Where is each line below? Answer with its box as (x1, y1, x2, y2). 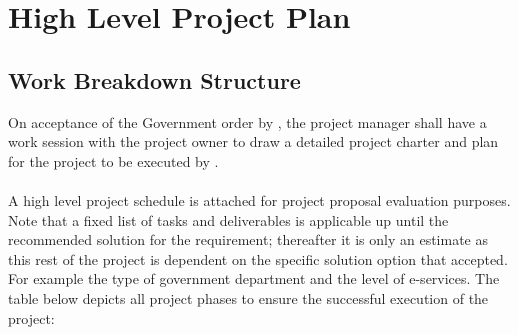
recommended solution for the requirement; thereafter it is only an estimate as (8, 229, 489, 250)
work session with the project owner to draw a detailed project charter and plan (8, 131, 499, 152)
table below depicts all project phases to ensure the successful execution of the (8, 287, 489, 308)
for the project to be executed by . (8, 150, 219, 171)
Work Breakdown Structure (8, 64, 301, 95)
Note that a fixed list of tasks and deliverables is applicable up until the (8, 209, 449, 230)
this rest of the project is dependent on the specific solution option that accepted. (8, 248, 508, 269)
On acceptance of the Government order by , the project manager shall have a (8, 111, 487, 132)
